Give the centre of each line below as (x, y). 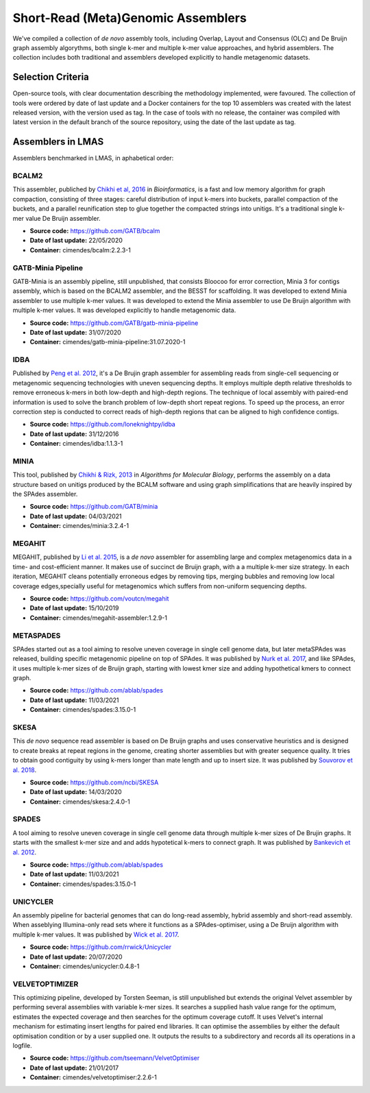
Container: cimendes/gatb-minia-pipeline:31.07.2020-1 (108, 342)
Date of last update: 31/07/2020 (75, 332)
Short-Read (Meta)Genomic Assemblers (129, 18)
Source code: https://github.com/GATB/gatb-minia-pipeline (114, 323)
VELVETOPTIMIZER (46, 984)
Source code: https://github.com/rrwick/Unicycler (100, 947)
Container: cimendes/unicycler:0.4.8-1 (85, 966)
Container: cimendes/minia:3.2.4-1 (79, 526)
